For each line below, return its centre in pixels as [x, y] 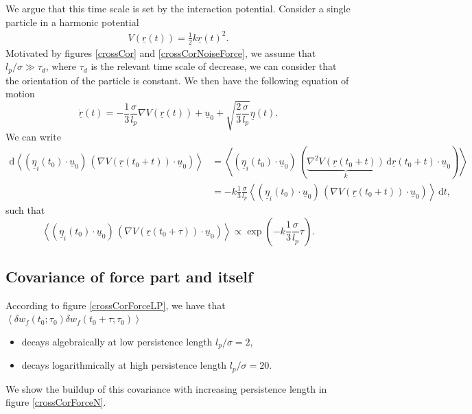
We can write [33, 137]
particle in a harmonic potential [72, 22]
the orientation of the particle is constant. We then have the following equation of [177, 80]
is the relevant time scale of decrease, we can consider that [214, 66]
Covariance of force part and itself [129, 276]
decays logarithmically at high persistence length [124, 365]
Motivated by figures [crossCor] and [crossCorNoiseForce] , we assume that [161, 52]
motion [20, 94]
